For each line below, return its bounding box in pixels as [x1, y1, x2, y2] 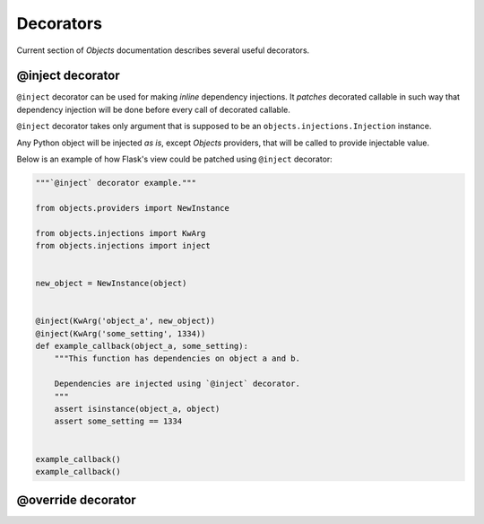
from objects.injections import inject [35, 240, 211, 250]
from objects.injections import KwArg [35, 228, 206, 238]
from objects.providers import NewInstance [35, 203, 230, 213]
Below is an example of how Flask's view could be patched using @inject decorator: [16, 153, 333, 165]
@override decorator [16, 493, 136, 508]
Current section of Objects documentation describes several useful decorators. [16, 45, 310, 56]
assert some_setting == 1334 [54, 416, 183, 426]
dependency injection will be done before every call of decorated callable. [16, 104, 291, 115]
